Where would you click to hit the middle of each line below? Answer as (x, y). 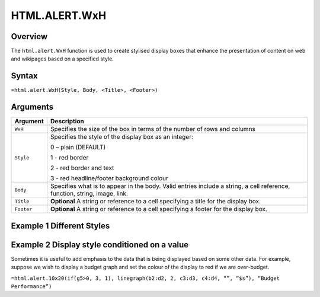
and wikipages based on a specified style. (62, 59)
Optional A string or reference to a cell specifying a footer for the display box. (159, 209)
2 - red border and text (82, 168)
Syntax (24, 76)
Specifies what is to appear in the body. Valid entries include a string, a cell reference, (170, 186)
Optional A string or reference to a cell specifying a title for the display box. (156, 202)
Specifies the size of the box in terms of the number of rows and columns (153, 129)
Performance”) (31, 286)
